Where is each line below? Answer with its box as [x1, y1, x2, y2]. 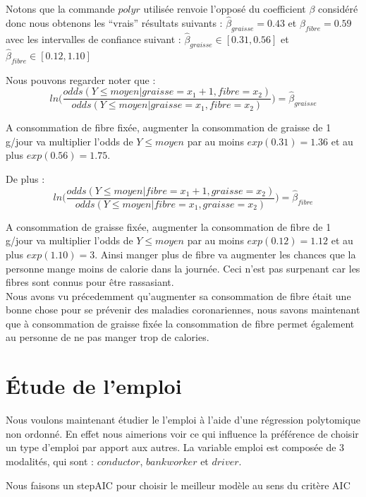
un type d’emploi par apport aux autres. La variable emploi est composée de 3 [6, 440, 345, 455]
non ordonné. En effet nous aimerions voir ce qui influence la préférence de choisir [6, 426, 359, 441]
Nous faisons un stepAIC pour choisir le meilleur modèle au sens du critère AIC [6, 477, 350, 492]
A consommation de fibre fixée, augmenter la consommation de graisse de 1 [6, 120, 331, 135]
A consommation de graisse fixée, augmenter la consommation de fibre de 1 [6, 219, 331, 234]
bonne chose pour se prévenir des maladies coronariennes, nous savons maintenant [6, 302, 360, 317]
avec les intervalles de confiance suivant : [6, 31, 181, 46]
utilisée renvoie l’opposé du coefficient [143, 1, 306, 16]
